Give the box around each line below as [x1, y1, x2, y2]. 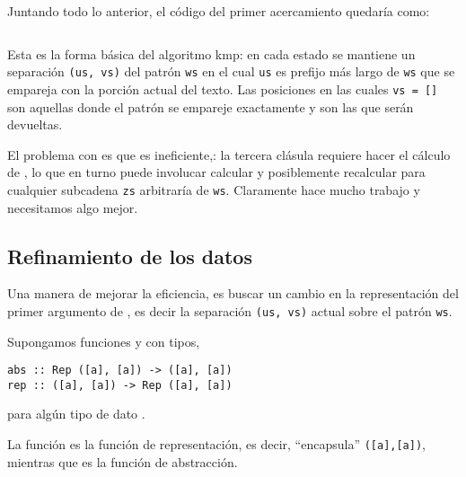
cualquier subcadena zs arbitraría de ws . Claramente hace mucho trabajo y [7, 180, 420, 199]
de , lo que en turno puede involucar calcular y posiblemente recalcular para [7, 163, 426, 181]
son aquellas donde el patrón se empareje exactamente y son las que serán [7, 97, 414, 116]
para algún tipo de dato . [7, 404, 145, 423]
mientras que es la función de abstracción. [7, 452, 238, 471]
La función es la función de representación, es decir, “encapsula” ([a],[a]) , [7, 435, 426, 454]
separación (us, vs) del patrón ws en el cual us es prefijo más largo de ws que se [7, 62, 455, 81]
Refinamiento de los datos [7, 242, 252, 269]
